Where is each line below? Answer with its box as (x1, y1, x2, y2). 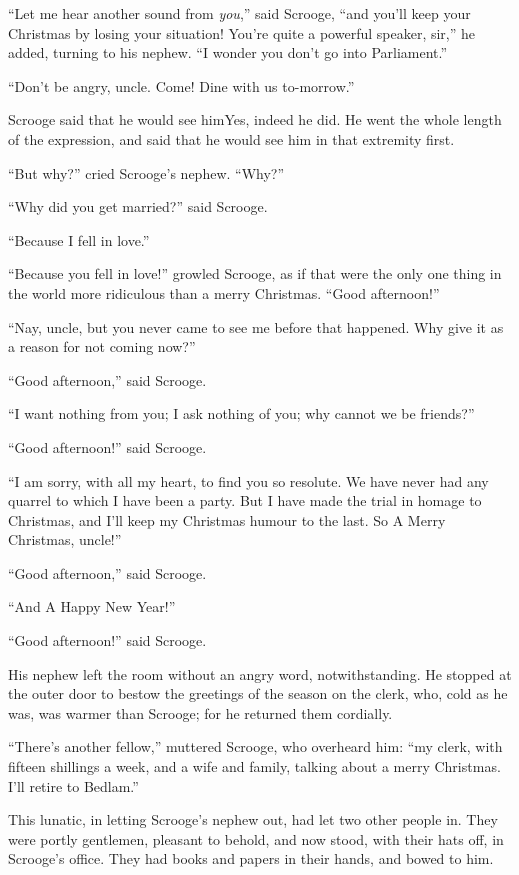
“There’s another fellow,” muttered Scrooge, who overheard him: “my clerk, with (8, 736, 503, 757)
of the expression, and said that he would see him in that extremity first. (8, 128, 455, 149)
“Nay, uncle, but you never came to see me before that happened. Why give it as (8, 316, 504, 337)
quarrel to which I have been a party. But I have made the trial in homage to (8, 490, 482, 511)
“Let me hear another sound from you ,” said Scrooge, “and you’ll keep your (8, 3, 471, 23)
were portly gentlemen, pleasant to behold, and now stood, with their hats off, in (8, 828, 504, 849)
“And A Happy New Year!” (8, 596, 176, 617)
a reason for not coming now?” (8, 336, 196, 357)
